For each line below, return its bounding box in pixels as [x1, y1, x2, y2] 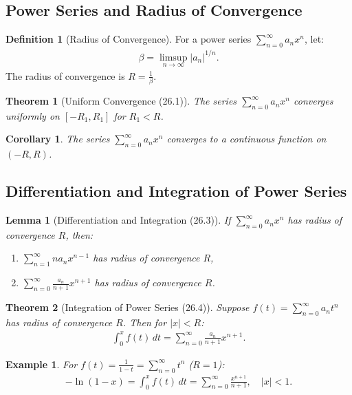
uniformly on [5, 108, 60, 122]
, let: [304, 32, 324, 46]
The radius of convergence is [5, 68, 125, 83]
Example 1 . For [5, 356, 78, 371]
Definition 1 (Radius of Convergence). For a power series [5, 32, 252, 46]
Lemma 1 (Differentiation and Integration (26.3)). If [5, 213, 231, 227]
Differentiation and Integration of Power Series [5, 180, 347, 202]
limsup [159, 52, 188, 63]
